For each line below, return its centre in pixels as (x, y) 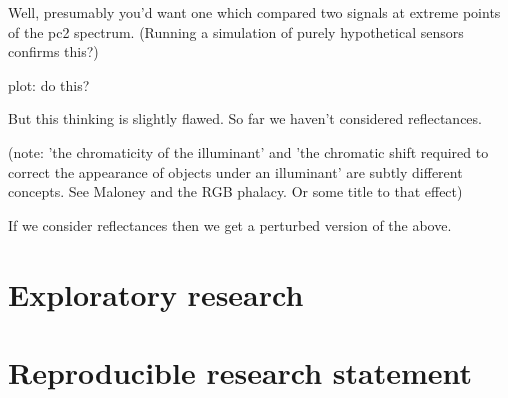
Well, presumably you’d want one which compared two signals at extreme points (254, 12)
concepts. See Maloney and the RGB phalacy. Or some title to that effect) (235, 191)
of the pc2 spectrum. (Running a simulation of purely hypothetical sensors (236, 31)
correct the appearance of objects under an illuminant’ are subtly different (235, 171)
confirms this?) (53, 51)
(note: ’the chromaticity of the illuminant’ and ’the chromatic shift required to (248, 151)
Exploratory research (156, 293)
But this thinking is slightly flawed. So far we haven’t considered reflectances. (245, 118)
